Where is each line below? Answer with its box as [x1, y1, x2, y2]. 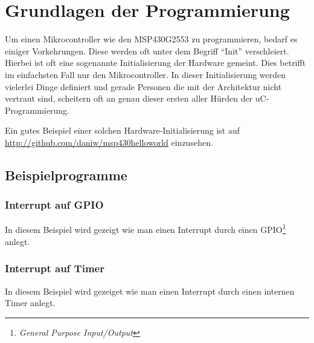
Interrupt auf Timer [5, 261, 104, 276]
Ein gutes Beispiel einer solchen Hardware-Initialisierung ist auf [5, 124, 240, 137]
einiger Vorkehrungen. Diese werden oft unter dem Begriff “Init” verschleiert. [5, 44, 289, 57]
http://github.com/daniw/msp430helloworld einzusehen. [5, 136, 213, 148]
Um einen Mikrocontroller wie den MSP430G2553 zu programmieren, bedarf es [5, 33, 298, 45]
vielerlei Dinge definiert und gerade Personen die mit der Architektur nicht [5, 80, 282, 93]
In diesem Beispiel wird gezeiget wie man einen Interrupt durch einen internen [5, 284, 295, 297]
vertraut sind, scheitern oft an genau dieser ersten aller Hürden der [5, 92, 253, 105]
